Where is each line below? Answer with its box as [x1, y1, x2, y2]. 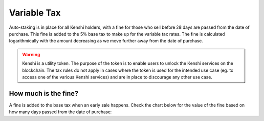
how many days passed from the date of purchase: [9, 109, 112, 115]
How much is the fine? [9, 89, 79, 98]
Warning [22, 51, 40, 57]
